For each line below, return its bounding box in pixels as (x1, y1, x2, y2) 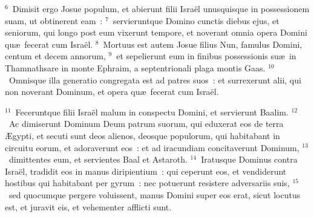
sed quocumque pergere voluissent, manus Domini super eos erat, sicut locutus (8, 188, 301, 201)
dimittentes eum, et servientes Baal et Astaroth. (8, 153, 188, 166)
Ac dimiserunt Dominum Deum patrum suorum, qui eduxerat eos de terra (8, 117, 284, 130)
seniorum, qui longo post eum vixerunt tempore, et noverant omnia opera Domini (5, 26, 307, 39)
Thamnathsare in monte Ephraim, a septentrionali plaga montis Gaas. (5, 61, 266, 74)
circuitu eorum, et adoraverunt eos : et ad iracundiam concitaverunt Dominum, (5, 141, 299, 154)
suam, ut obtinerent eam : (5, 14, 103, 27)
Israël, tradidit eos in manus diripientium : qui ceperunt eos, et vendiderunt (5, 164, 287, 177)
